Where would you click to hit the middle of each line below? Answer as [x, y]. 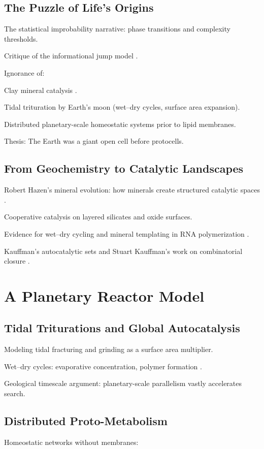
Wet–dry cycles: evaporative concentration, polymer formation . [103, 366]
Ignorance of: [24, 72]
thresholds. [21, 38]
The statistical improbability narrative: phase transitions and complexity [117, 29]
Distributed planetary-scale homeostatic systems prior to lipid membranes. [120, 124]
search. [15, 393]
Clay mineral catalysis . [41, 90]
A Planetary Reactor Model [104, 295]
